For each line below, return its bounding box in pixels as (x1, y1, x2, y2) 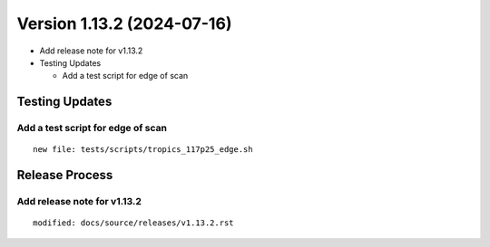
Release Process (16, 167, 113, 183)
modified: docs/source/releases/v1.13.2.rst (33, 218, 235, 228)
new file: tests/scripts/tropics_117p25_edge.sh (33, 145, 253, 155)
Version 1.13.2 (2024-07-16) (16, 14, 232, 33)
